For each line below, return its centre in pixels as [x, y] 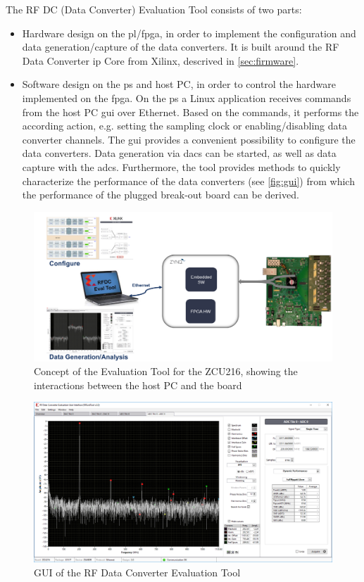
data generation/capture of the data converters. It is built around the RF [181, 47]
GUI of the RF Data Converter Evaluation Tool [137, 572]
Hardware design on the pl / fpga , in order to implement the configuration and [189, 33]
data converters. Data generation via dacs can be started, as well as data [179, 153]
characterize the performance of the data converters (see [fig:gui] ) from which [188, 181]
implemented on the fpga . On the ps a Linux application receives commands [187, 97]
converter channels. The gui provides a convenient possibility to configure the [189, 139]
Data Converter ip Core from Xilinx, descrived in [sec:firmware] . [161, 60]
